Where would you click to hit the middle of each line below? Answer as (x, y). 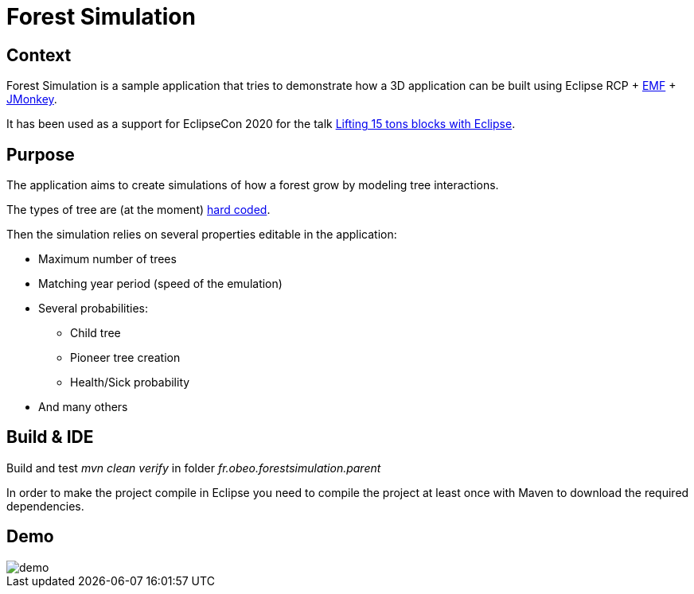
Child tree (96, 333)
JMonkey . (32, 99)
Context (39, 55)
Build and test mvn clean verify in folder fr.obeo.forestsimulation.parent (194, 468)
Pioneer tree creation (125, 358)
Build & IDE (50, 437)
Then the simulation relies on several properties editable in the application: (202, 235)
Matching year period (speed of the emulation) (160, 284)
